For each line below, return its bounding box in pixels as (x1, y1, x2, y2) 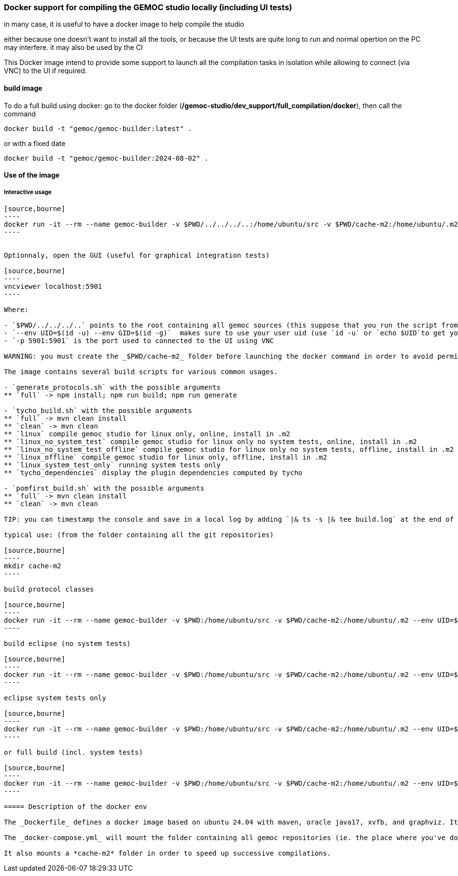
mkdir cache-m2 (4, 562, 62, 570)
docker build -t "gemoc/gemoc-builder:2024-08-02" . (4, 154, 209, 162)
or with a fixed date (4, 139, 65, 148)
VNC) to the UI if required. (4, 66, 87, 75)
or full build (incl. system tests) (4, 748, 143, 756)
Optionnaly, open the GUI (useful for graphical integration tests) (4, 251, 270, 259)
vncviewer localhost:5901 (4, 282, 102, 290)
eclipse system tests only (4, 694, 106, 702)
